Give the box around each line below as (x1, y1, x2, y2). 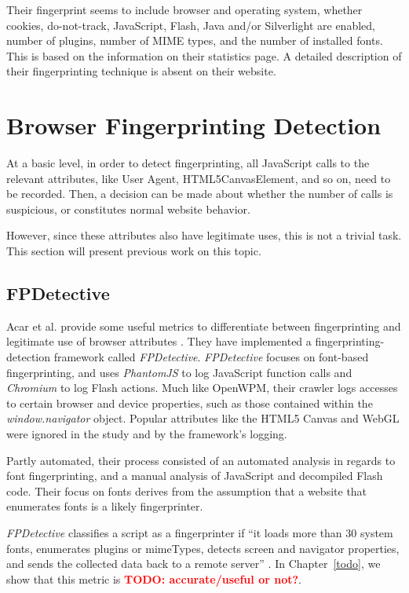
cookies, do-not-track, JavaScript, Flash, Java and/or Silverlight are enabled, (6, 16, 375, 33)
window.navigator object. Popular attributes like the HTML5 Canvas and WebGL (6, 410, 400, 426)
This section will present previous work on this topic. (6, 243, 261, 259)
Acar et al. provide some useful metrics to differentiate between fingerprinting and (6, 317, 401, 334)
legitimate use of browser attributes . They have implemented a (6, 333, 312, 350)
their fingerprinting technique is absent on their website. (6, 63, 276, 79)
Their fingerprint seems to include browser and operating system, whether (6, 2, 363, 17)
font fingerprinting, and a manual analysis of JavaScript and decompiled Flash (6, 467, 383, 484)
